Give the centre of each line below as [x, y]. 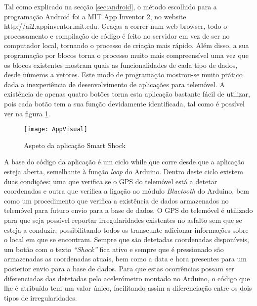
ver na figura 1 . [27, 113]
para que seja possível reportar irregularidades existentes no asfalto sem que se [123, 220]
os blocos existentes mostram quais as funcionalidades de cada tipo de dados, [121, 65]
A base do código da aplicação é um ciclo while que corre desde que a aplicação [124, 162]
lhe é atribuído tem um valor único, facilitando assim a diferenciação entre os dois [128, 288]
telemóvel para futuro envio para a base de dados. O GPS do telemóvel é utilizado [128, 210]
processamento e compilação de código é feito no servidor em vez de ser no [117, 35]
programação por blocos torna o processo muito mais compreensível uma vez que [126, 55]
